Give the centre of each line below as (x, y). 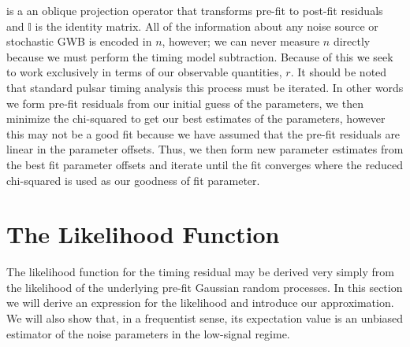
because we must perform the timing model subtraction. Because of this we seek (200, 56)
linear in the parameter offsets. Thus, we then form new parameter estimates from (205, 149)
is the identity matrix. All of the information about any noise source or (207, 26)
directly (352, 41)
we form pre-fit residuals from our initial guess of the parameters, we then (185, 103)
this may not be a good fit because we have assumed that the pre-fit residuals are (203, 133)
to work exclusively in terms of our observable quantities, (144, 72)
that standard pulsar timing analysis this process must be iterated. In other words (205, 87)
